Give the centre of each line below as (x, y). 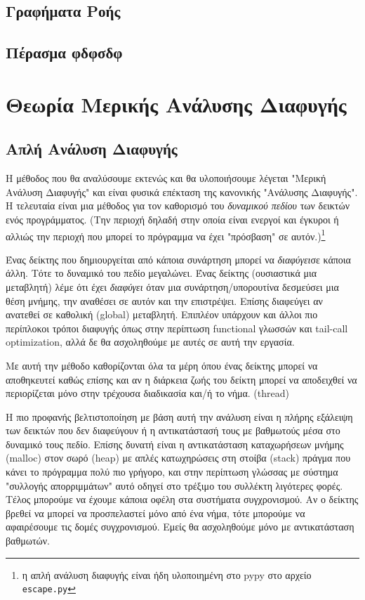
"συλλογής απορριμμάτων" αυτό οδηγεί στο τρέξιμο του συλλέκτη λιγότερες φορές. (174, 485)
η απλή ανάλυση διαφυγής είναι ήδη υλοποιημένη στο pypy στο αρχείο (167, 574)
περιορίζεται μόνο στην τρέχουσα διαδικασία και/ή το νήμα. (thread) (147, 393)
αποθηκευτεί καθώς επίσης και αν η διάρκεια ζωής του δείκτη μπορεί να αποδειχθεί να (181, 379)
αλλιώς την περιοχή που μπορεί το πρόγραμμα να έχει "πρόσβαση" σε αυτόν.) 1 (166, 235)
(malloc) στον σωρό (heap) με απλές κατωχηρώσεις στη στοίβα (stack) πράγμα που (178, 458)
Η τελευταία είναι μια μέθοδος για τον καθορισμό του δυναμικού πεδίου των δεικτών (178, 206)
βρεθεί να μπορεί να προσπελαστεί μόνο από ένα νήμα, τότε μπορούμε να (155, 513)
